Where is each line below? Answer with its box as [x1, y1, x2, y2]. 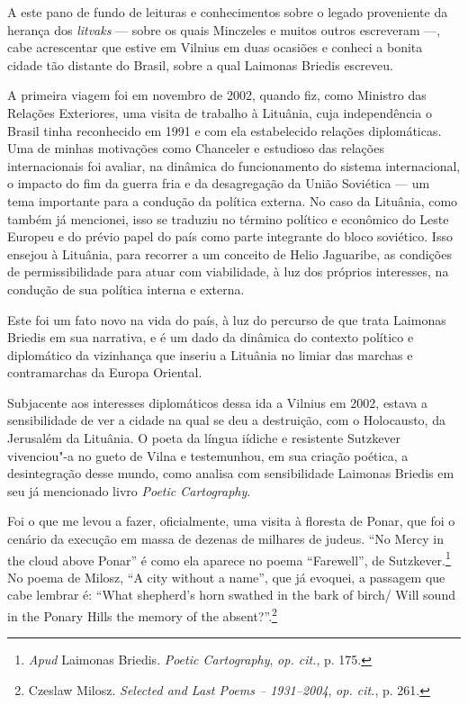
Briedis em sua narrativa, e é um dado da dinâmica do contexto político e [7, 328, 414, 347]
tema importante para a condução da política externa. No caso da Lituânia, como [7, 191, 458, 210]
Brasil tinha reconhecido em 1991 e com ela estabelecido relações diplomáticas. [7, 121, 442, 140]
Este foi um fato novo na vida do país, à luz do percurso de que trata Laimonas [7, 310, 446, 329]
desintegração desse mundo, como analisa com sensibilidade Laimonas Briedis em [7, 464, 454, 483]
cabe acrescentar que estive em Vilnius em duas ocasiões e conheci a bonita [7, 38, 423, 57]
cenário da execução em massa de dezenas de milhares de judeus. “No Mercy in [7, 529, 444, 548]
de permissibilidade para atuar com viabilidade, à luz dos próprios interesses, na [7, 262, 449, 281]
